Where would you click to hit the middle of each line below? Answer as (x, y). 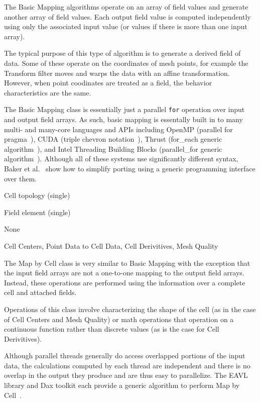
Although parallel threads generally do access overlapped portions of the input (125, 356)
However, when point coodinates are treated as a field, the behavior (108, 83)
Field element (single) (37, 212)
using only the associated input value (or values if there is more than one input (126, 26)
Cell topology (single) (37, 195)
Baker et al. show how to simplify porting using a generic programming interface (130, 168)
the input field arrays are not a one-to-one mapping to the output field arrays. (124, 273)
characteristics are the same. (48, 92)
